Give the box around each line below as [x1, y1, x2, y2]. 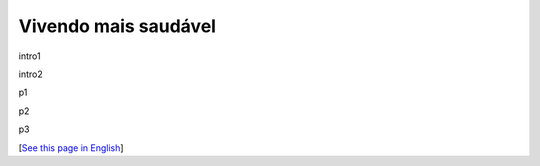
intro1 [18, 50, 41, 62]
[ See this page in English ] [18, 141, 124, 154]
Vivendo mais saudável [18, 15, 217, 37]
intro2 [18, 68, 44, 80]
